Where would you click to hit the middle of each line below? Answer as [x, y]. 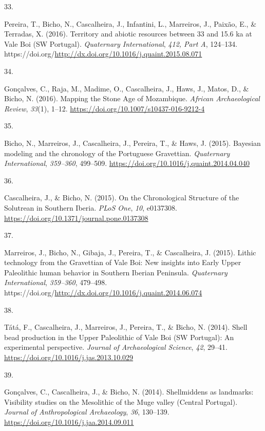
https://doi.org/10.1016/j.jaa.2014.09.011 [69, 422]
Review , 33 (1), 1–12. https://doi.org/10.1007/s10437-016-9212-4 [105, 108]
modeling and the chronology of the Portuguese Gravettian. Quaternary [117, 153]
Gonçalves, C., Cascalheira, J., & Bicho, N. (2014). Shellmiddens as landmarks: [129, 392]
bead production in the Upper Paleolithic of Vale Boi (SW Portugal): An [119, 337]
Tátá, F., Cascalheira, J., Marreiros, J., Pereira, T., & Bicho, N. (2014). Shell [126, 327]
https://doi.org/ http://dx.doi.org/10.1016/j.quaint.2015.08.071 [103, 54]
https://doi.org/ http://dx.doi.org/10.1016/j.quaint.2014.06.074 [103, 293]
